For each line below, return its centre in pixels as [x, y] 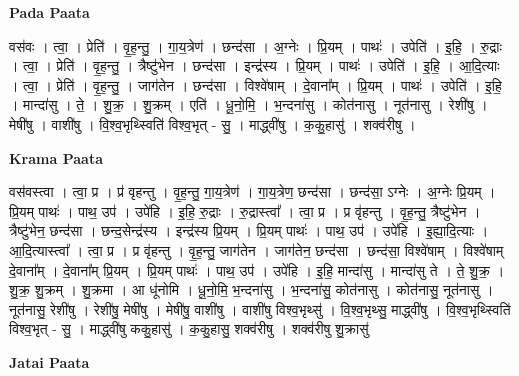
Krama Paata [56, 157]
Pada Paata [49, 12]
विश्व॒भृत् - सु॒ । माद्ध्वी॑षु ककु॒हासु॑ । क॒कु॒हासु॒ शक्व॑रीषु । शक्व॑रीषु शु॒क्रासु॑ [189, 328]
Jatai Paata [49, 361]
